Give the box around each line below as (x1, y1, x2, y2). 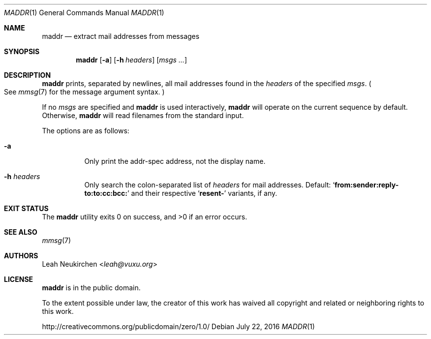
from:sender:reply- (334, 181, 399, 189)
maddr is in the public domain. (42, 283, 141, 292)
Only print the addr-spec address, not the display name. (84, 157, 266, 165)
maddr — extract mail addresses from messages (42, 32, 200, 40)
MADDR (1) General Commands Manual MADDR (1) (4, 8, 164, 17)
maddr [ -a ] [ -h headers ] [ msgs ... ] (76, 56, 187, 64)
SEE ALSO (4, 228, 37, 236)
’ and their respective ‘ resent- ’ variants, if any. (127, 189, 277, 197)
